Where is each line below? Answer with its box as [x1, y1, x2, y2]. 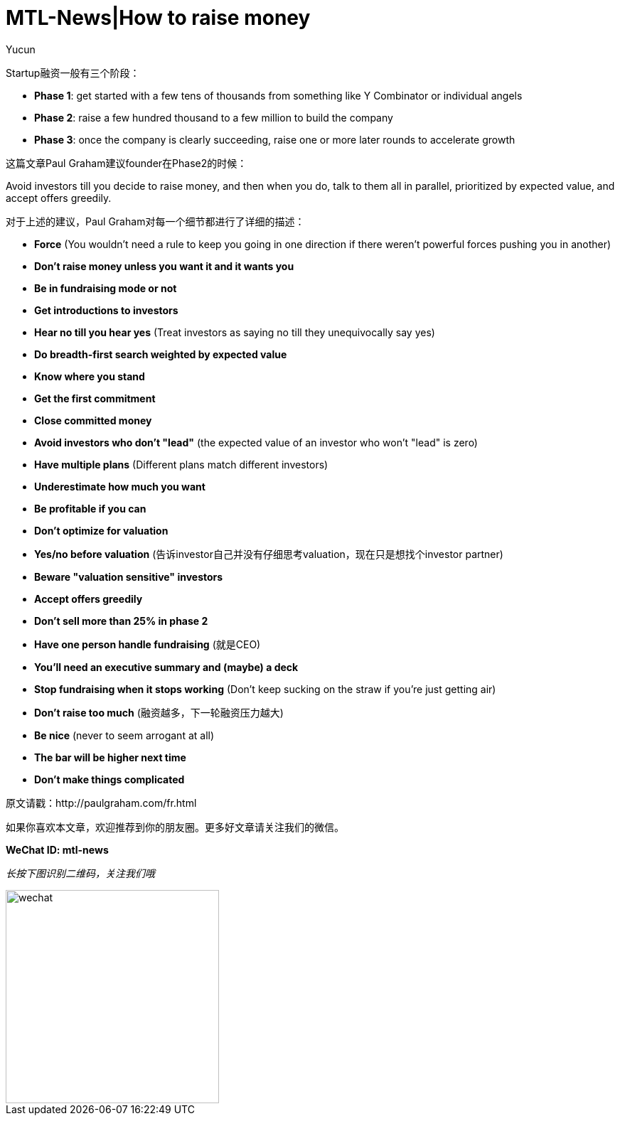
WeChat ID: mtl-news [6, 843, 109, 856]
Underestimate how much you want [34, 480, 205, 493]
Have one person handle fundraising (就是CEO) [34, 638, 261, 650]
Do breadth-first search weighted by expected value [34, 348, 287, 360]
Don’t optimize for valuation [34, 524, 169, 537]
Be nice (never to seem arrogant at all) [34, 729, 215, 741]
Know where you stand [34, 370, 145, 382]
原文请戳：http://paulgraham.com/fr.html [6, 796, 197, 809]
